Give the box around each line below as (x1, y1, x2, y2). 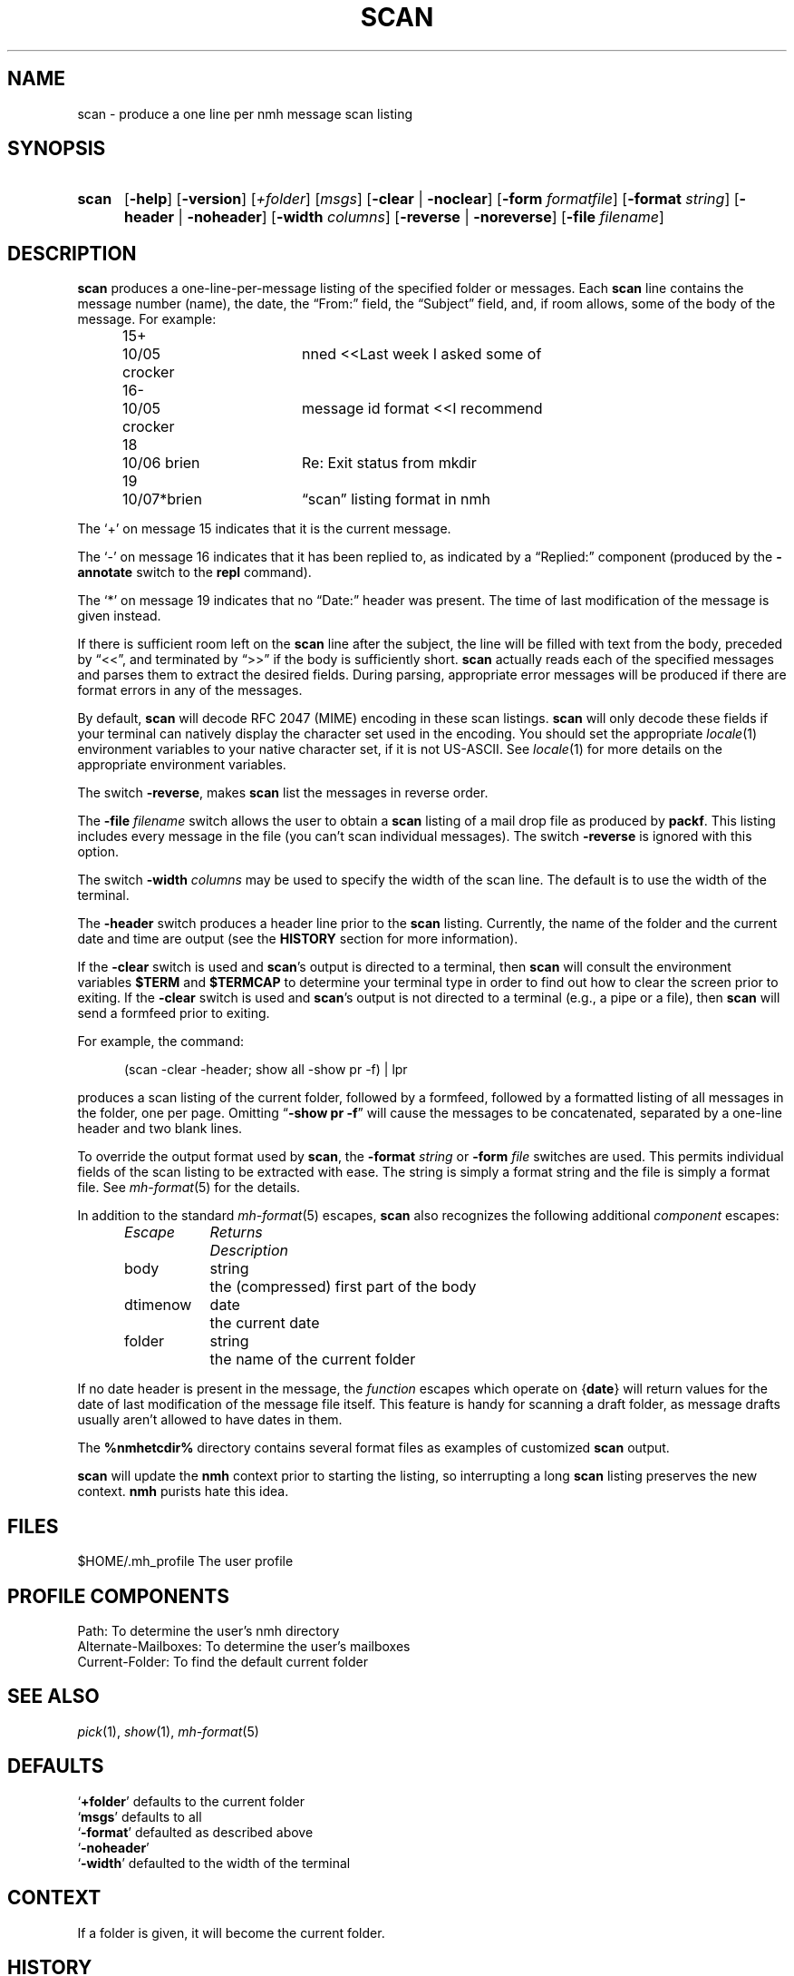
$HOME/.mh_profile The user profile (77, 1553, 294, 1570)
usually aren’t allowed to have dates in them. (77, 1412, 343, 1428)
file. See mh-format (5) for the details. (77, 1179, 301, 1196)
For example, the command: (77, 1033, 245, 1050)
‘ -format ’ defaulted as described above (77, 1824, 314, 1840)
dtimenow (124, 1296, 192, 1315)
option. (77, 844, 120, 860)
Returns (209, 1223, 263, 1242)
